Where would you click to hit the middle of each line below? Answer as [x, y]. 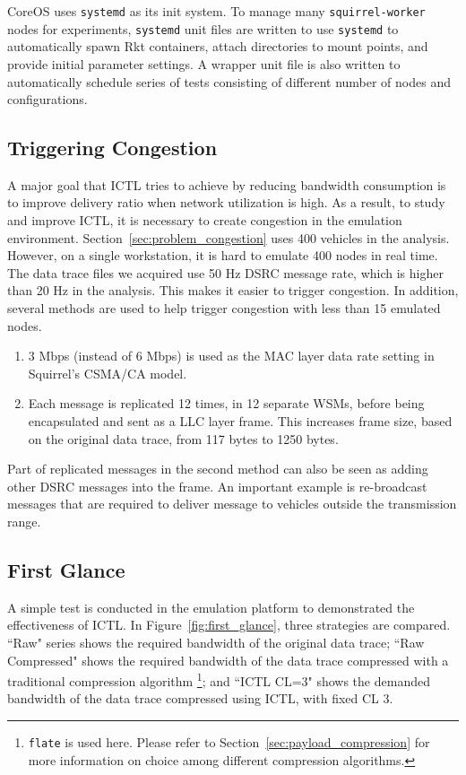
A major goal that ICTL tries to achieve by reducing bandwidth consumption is [227, 184]
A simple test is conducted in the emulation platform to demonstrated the [211, 607]
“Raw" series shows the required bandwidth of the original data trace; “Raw [216, 642]
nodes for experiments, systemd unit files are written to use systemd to [203, 28]
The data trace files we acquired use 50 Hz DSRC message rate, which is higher [225, 272]
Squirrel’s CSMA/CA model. [108, 373]
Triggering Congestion [112, 148]
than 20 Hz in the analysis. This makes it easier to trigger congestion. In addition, [233, 290]
